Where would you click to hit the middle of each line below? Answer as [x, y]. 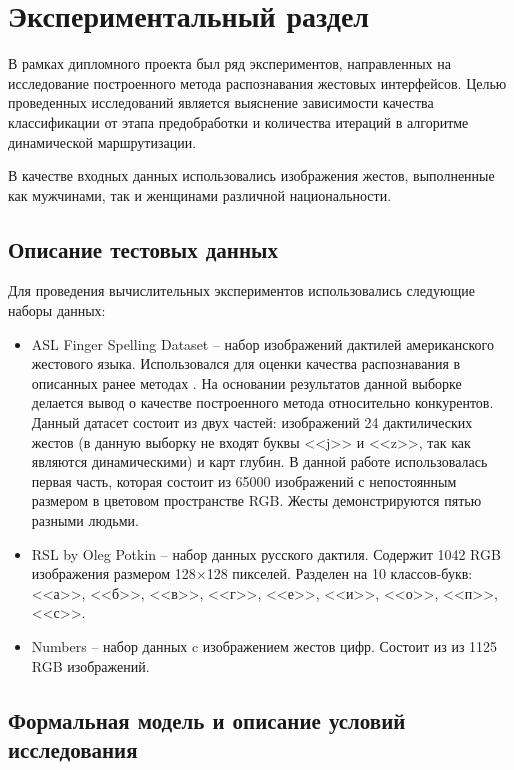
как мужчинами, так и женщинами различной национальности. [200, 194]
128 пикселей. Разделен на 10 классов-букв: [339, 573]
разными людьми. [85, 520]
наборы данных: [57, 310]
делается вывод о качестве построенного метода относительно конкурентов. [262, 402]
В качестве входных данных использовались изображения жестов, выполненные [251, 175]
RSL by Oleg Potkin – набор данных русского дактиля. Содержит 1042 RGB [266, 553]
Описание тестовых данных [143, 248]
